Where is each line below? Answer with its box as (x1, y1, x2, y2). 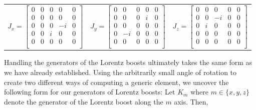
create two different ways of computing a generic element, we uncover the (4, 76, 229, 87)
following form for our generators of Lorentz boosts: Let (4, 86, 175, 97)
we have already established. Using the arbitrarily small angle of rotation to (4, 67, 237, 77)
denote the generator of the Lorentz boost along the (4, 96, 163, 106)
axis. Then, (174, 96, 208, 106)
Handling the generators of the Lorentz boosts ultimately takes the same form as (4, 57, 252, 67)
